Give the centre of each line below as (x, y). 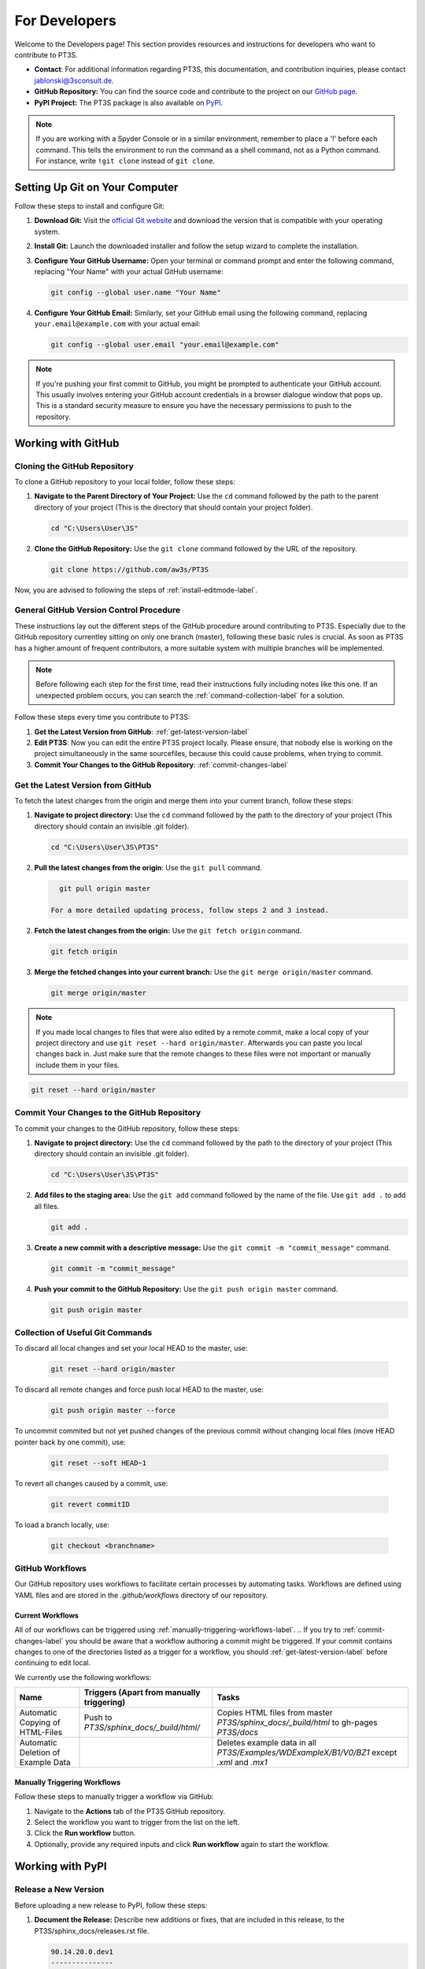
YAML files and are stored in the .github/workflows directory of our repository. (141, 1595)
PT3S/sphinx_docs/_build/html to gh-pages (297, 1722)
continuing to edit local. (52, 1663)
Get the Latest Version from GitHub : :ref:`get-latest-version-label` (142, 732)
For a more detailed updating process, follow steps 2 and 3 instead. (190, 910)
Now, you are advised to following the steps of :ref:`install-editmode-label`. (136, 590)
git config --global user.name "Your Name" (136, 292)
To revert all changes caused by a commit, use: (91, 1483)
